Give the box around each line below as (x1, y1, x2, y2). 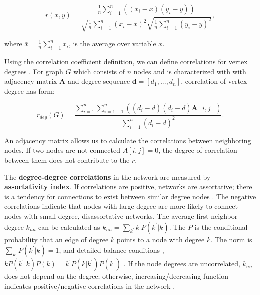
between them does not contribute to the (4, 154, 130, 165)
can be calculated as (38, 221, 100, 232)
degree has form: (4, 86, 55, 96)
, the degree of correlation (158, 145, 237, 155)
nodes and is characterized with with (133, 66, 246, 76)
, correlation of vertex (181, 76, 247, 86)
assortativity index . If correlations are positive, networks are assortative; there (4, 181, 252, 192)
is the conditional (194, 221, 248, 232)
